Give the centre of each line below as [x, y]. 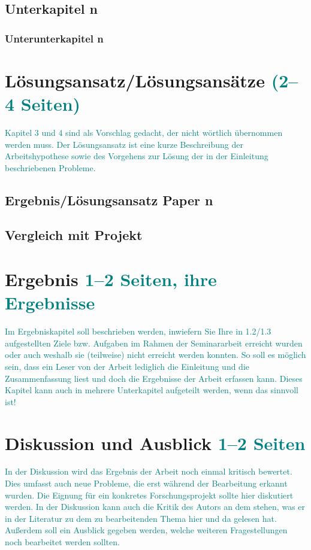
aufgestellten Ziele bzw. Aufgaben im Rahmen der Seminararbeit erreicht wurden [154, 343]
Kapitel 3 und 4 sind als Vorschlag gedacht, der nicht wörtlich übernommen [144, 132]
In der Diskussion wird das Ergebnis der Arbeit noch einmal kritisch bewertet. [149, 471]
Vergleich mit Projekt [74, 235]
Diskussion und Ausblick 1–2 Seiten [155, 443]
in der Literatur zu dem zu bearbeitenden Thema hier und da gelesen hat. [141, 518]
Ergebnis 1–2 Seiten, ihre [111, 279]
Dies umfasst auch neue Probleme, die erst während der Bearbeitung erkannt [146, 483]
